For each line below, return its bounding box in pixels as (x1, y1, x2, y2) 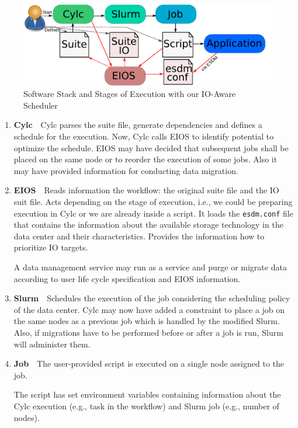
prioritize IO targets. (13, 241, 88, 253)
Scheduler (23, 99, 58, 111)
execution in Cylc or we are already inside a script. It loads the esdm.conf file (13, 207, 293, 219)
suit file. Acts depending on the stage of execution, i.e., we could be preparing (13, 195, 293, 207)
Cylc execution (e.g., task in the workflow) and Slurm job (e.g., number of (13, 399, 279, 412)
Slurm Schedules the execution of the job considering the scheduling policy (13, 292, 290, 304)
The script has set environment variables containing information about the (13, 388, 281, 401)
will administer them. (13, 337, 91, 350)
